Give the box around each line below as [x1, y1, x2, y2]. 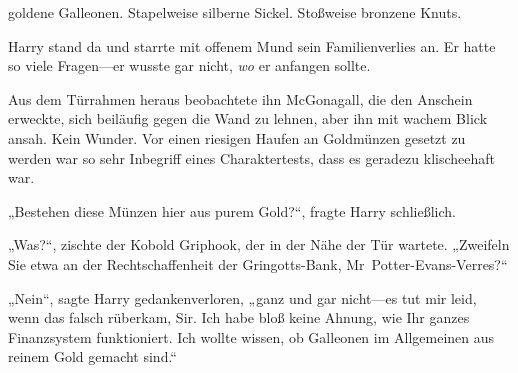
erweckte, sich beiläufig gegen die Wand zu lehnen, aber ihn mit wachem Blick [8, 108, 488, 129]
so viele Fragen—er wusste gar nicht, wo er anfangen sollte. [8, 55, 371, 76]
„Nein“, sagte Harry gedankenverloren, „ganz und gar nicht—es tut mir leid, [8, 287, 477, 308]
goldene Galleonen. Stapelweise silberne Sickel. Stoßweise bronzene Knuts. [8, 2, 462, 22]
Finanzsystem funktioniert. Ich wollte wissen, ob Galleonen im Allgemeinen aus [8, 326, 495, 347]
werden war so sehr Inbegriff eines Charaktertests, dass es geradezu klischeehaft [8, 147, 496, 168]
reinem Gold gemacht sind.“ [8, 346, 177, 367]
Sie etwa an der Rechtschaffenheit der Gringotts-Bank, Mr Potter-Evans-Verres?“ [8, 253, 508, 274]
